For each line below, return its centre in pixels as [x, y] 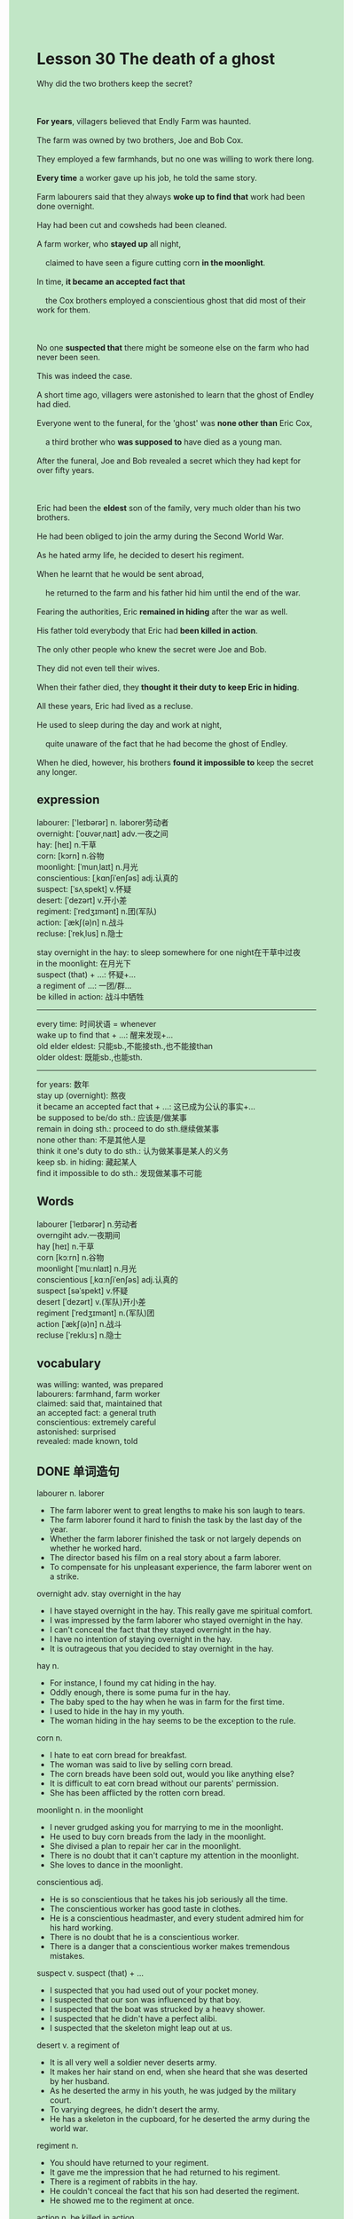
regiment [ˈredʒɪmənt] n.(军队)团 [96, 1313]
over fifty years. [66, 470]
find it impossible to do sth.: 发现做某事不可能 [120, 1173]
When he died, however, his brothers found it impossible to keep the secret [175, 762]
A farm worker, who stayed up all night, [109, 243]
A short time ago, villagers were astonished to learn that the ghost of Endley [175, 394]
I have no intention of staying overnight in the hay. [141, 1639]
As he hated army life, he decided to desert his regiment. [141, 555]
